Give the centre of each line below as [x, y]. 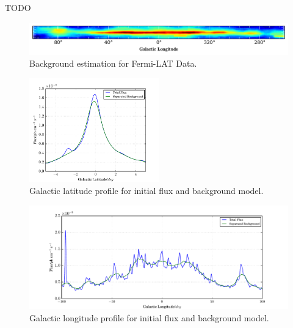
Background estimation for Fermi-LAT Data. [113, 63]
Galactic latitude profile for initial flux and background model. [146, 190]
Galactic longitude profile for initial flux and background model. [149, 317]
